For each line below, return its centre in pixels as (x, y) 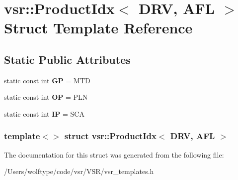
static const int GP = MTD (47, 80)
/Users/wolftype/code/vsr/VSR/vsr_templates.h (79, 171)
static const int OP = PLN (46, 97)
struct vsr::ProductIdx (110, 136)
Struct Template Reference (98, 28)
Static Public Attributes (67, 59)
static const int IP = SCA (44, 113)
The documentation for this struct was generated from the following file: (114, 154)
